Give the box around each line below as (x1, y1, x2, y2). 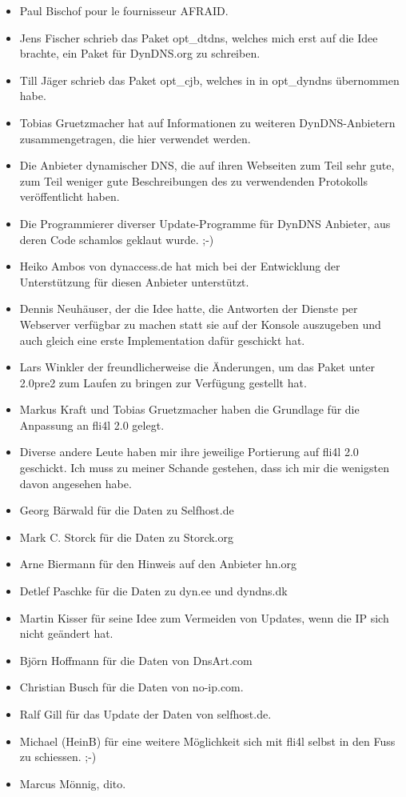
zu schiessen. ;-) (19, 748, 97, 765)
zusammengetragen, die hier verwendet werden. (19, 130, 251, 146)
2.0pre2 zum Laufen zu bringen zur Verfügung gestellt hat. (19, 374, 307, 390)
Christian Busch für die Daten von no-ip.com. (19, 679, 244, 695)
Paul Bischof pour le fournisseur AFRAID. (19, 2, 229, 18)
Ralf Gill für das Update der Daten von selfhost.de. (19, 706, 272, 722)
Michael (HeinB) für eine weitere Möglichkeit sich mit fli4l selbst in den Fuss (19, 732, 396, 749)
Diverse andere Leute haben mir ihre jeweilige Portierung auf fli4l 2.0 (19, 443, 359, 460)
